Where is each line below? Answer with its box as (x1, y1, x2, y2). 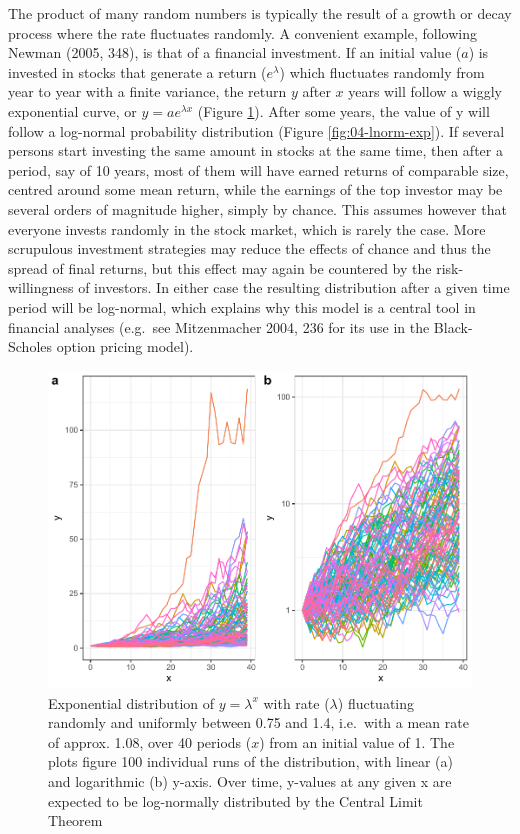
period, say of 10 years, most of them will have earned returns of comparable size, (8, 159, 509, 180)
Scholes (8, 336, 53, 357)
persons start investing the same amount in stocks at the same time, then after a (8, 140, 503, 161)
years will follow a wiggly (348, 81, 502, 102)
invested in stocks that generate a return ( (8, 61, 267, 82)
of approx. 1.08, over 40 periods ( (48, 731, 252, 752)
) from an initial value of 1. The (259, 731, 455, 752)
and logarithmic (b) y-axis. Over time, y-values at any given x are (48, 770, 452, 791)
